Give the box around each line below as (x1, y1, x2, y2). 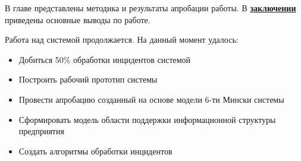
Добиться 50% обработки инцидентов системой (18, 53, 191, 65)
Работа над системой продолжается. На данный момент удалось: (5, 33, 239, 46)
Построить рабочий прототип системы (18, 73, 158, 86)
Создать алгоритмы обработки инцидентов (18, 144, 173, 157)
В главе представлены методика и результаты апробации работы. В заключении (5, 2, 296, 14)
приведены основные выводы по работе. (5, 13, 150, 26)
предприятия (18, 125, 64, 137)
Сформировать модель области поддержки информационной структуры (18, 113, 276, 125)
